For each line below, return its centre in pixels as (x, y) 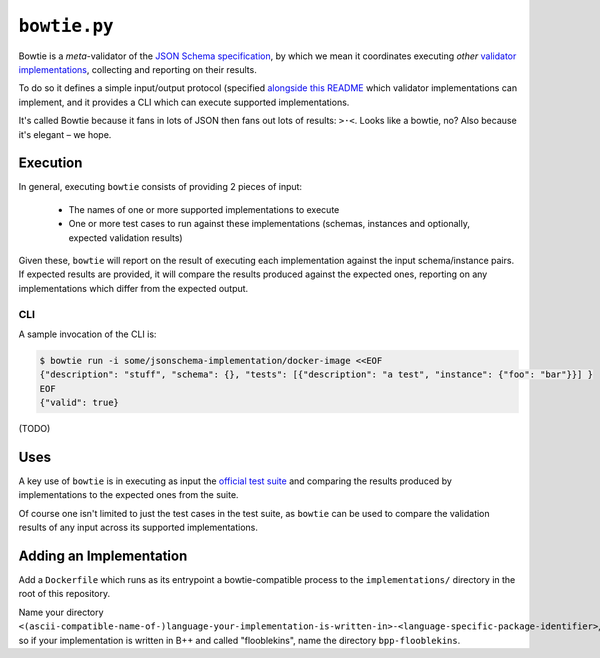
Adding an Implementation (103, 555)
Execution (50, 163)
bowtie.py (66, 26)
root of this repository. (64, 594)
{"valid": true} (79, 403)
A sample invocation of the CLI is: (87, 334)
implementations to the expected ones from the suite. (128, 495)
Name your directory (61, 612)
